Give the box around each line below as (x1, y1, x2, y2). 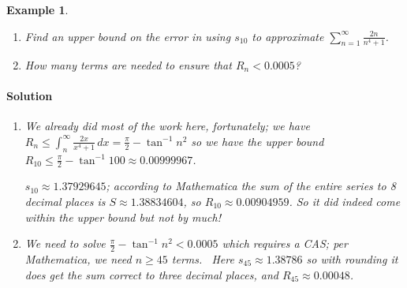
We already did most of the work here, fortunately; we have (24, 118, 310, 134)
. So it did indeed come (289, 193, 401, 209)
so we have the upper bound (191, 133, 324, 149)
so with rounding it (306, 250, 398, 267)
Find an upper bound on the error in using (24, 28, 231, 44)
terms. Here (171, 250, 234, 267)
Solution (6, 87, 53, 103)
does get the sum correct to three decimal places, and (24, 266, 278, 282)
